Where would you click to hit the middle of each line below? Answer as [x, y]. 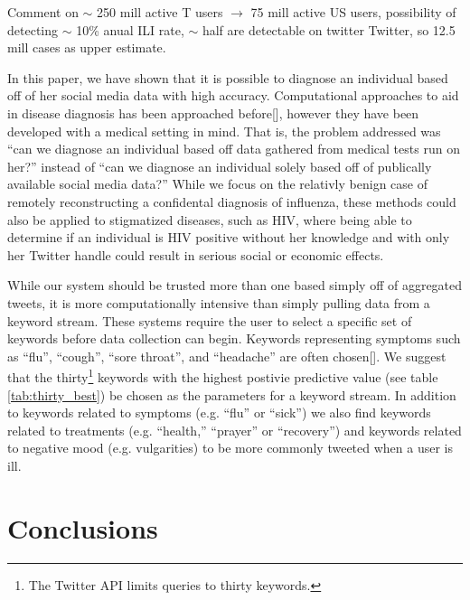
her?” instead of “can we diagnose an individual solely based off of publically [220, 166]
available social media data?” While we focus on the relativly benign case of [217, 184]
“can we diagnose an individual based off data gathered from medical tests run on [234, 149]
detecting [33, 29]
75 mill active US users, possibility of [353, 12]
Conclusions [83, 527]
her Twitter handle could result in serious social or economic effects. [196, 254]
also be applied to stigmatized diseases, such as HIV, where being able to [210, 219]
